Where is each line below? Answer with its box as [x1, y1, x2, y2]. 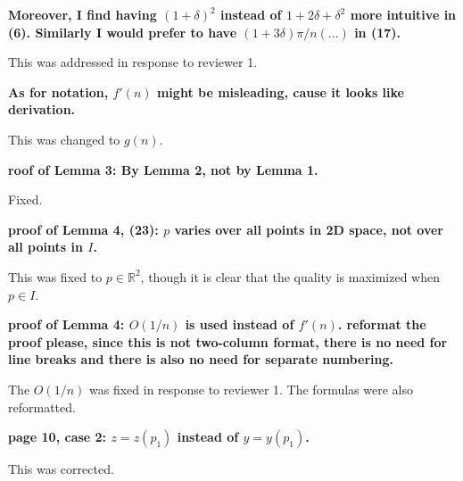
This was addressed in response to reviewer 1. [8, 53, 258, 71]
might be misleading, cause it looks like [156, 82, 404, 101]
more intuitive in [350, 5, 457, 23]
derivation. [8, 100, 76, 119]
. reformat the [337, 315, 426, 334]
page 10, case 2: [8, 427, 107, 446]
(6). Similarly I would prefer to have [8, 22, 237, 41]
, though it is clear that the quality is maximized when [140, 267, 441, 286]
